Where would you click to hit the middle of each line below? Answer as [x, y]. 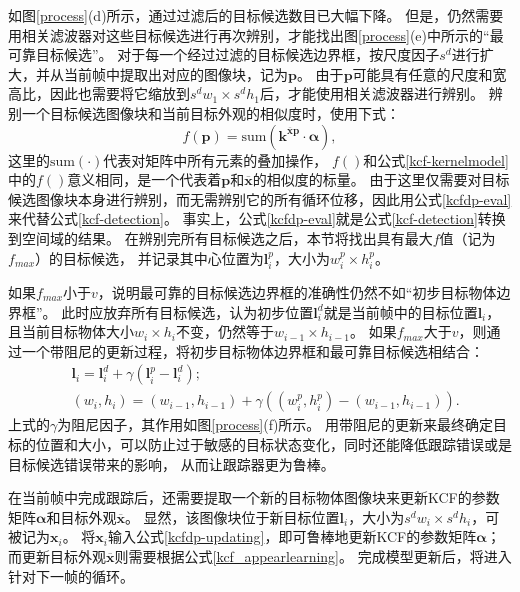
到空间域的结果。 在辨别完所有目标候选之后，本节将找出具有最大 [220, 237]
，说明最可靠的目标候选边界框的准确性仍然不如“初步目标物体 [297, 291]
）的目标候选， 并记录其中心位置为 [149, 257]
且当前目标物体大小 [71, 331]
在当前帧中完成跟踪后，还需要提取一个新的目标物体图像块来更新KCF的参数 [254, 497]
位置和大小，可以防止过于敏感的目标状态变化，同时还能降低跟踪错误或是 [273, 443]
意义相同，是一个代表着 [144, 179]
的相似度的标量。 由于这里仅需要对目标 [381, 179]
